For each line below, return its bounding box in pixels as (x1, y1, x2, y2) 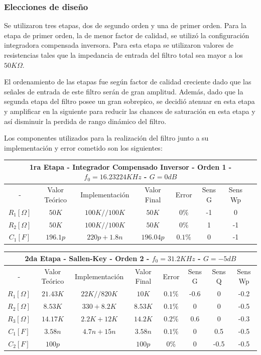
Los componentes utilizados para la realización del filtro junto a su (4, 133, 209, 143)
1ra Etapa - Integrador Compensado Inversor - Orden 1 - (29, 161, 232, 172)
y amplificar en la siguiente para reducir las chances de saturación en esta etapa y (4, 105, 255, 116)
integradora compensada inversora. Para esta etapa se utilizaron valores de (4, 40, 234, 50)
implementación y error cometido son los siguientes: (4, 142, 163, 153)
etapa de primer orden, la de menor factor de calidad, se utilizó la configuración (4, 30, 249, 40)
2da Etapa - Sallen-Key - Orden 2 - (25, 253, 150, 263)
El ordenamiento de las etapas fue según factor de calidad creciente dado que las (4, 76, 251, 87)
